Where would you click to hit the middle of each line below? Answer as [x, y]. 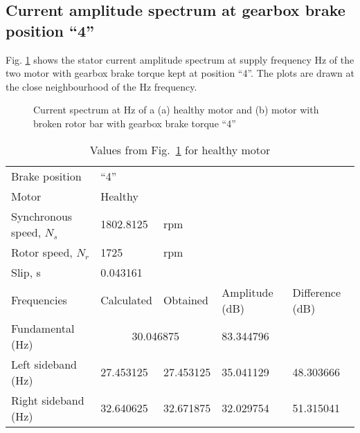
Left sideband [44, 364]
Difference [317, 292]
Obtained [186, 300]
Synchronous [42, 216]
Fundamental [43, 328]
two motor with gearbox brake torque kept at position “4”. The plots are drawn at [180, 73]
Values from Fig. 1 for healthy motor [180, 149]
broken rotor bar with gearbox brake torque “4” [135, 123]
